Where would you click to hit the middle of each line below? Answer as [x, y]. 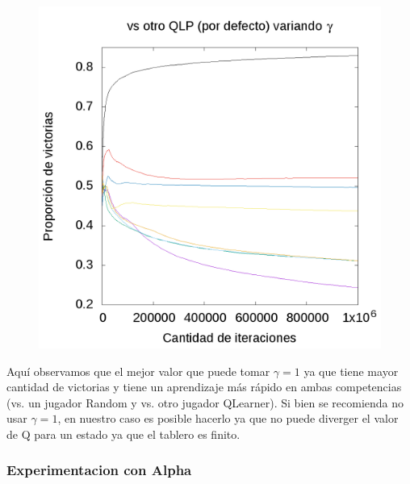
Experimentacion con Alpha [99, 470]
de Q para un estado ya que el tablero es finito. [123, 434]
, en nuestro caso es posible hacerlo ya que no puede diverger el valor [228, 418]
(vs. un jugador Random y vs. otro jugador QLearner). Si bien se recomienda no [205, 402]
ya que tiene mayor [351, 371]
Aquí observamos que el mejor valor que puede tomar [138, 371]
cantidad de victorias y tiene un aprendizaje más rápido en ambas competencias [204, 387]
